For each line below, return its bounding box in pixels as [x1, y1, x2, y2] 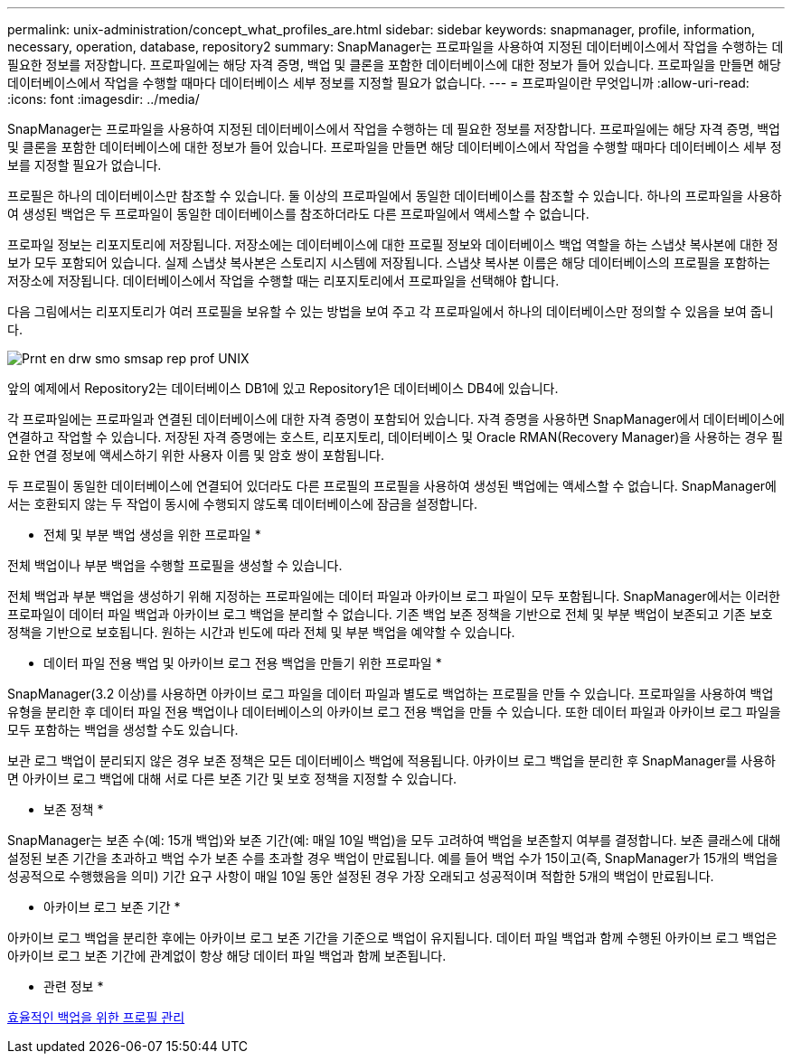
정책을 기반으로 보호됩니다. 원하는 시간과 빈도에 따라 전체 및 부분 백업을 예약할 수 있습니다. [7, 624, 515, 640]
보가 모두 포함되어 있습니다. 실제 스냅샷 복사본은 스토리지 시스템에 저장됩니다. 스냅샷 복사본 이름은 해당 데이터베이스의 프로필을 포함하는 [7, 255, 770, 270]
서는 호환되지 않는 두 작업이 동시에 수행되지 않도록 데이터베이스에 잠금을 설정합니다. [7, 496, 477, 512]
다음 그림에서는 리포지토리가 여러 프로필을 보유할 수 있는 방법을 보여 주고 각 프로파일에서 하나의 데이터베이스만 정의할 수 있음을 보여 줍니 [7, 304, 774, 319]
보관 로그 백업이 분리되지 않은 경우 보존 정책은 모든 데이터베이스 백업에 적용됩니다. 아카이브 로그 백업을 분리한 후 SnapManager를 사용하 [7, 753, 776, 768]
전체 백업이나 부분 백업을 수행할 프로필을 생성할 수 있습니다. [7, 558, 343, 573]
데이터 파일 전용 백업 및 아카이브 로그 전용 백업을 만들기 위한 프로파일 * [43, 655, 442, 671]
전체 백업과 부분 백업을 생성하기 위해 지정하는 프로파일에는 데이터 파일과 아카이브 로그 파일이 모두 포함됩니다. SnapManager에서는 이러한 [7, 588, 780, 604]
